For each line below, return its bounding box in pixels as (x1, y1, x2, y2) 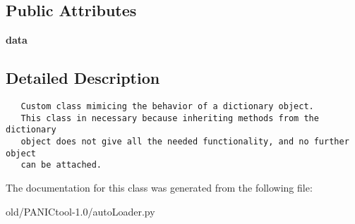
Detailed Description (6, 67, 160, 89)
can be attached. (20, 160, 102, 170)
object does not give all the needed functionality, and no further (20, 136, 349, 147)
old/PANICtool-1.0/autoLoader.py (6, 204, 155, 218)
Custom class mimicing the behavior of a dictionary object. (20, 101, 314, 111)
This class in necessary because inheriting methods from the (20, 113, 319, 123)
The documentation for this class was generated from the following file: (6, 180, 313, 194)
